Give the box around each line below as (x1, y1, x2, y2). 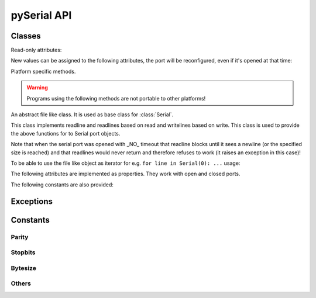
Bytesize (11, 264, 36, 272)
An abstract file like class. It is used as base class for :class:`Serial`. (11, 111, 174, 118)
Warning (26, 84, 48, 91)
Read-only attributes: (11, 47, 62, 54)
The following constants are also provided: (11, 181, 114, 188)
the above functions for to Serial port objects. (11, 130, 121, 137)
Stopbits (11, 248, 36, 257)
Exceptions (11, 196, 53, 206)
